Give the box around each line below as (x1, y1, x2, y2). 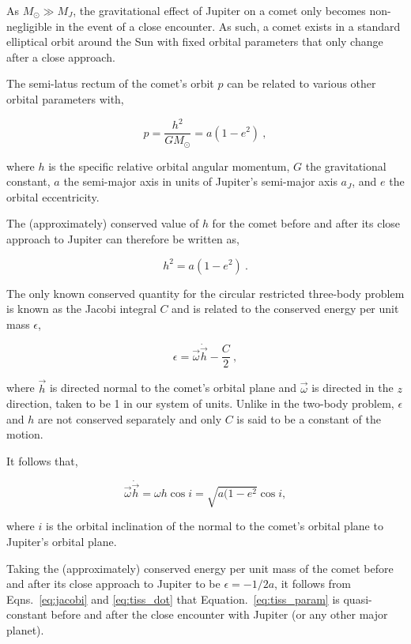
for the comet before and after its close (212, 215, 401, 232)
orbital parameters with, (6, 90, 124, 107)
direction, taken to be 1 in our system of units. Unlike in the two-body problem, (6, 395, 394, 412)
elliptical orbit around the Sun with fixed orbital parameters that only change (6, 33, 383, 50)
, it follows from (274, 575, 352, 592)
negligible (6, 17, 52, 34)
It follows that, (6, 452, 78, 469)
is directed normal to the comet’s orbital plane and (49, 379, 297, 396)
